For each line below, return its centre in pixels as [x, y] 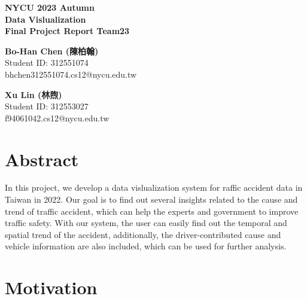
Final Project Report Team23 [67, 31]
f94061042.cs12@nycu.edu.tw [57, 118]
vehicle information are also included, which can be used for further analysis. [146, 246]
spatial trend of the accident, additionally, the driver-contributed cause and [143, 234]
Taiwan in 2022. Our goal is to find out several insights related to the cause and [151, 199]
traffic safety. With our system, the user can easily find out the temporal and [146, 223]
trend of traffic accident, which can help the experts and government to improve [152, 211]
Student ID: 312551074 [47, 62]
